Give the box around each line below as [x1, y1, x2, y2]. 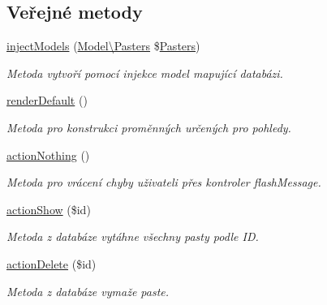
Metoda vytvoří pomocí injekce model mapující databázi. [6, 64, 283, 81]
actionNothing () [6, 146, 90, 163]
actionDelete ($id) [6, 255, 97, 272]
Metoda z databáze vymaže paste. [6, 282, 170, 299]
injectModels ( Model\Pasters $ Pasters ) [6, 37, 200, 54]
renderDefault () [6, 92, 88, 109]
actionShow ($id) [6, 200, 91, 217]
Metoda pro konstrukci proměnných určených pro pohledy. [6, 118, 291, 135]
